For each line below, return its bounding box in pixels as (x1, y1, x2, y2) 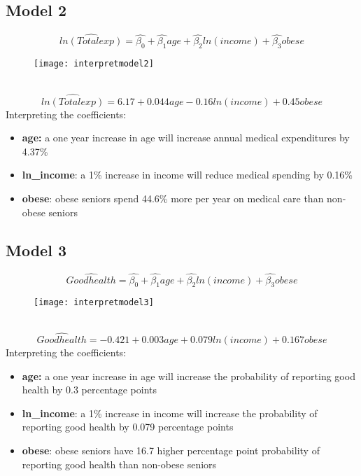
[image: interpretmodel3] (34, 297, 154, 308)
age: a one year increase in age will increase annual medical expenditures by (22, 130, 350, 145)
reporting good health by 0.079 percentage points (22, 419, 234, 434)
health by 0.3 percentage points (22, 382, 157, 397)
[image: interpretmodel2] (34, 59, 154, 69)
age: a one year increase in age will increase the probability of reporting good (22, 368, 355, 383)
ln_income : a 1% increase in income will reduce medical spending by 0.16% (22, 167, 353, 182)
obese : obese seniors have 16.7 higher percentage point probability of (22, 442, 320, 457)
